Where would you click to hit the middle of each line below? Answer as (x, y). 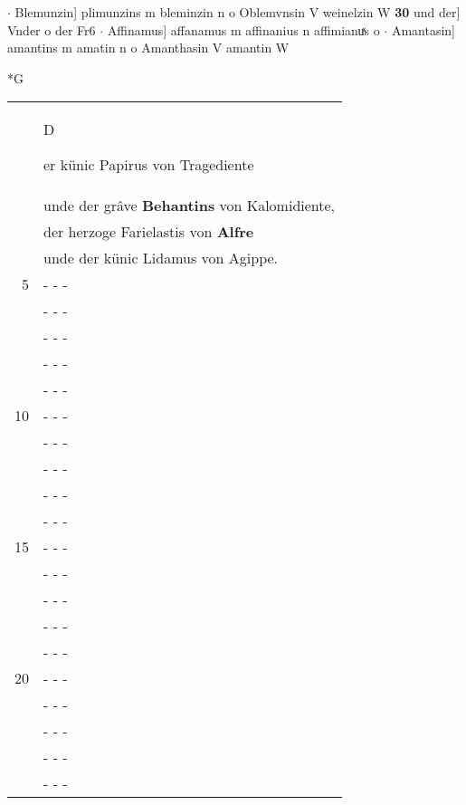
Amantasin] (423, 29)
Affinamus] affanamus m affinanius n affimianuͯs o (243, 29)
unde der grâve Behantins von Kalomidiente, (190, 206)
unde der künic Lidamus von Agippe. (161, 258)
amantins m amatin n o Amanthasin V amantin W (148, 48)
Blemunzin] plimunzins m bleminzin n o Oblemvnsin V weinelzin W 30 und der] (238, 12)
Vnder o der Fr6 (52, 29)
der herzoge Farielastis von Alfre (149, 232)
